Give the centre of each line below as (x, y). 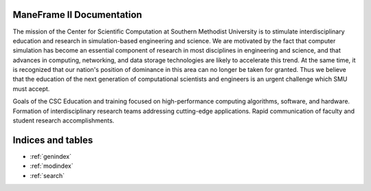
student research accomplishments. (64, 120)
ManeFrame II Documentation (77, 15)
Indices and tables (53, 140)
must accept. (31, 88)
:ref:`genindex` (51, 156)
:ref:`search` (47, 175)
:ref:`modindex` (52, 166)
